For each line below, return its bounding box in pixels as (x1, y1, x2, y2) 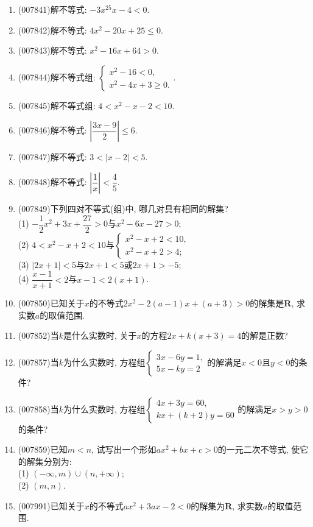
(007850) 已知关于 (18, 297, 85, 309)
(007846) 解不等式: (18, 124, 87, 136)
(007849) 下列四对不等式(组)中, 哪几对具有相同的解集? (18, 202, 228, 214)
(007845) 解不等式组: (18, 99, 96, 111)
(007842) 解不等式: (18, 23, 87, 36)
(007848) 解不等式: (18, 175, 87, 188)
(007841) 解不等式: (18, 3, 87, 15)
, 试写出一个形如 (91, 443, 156, 456)
